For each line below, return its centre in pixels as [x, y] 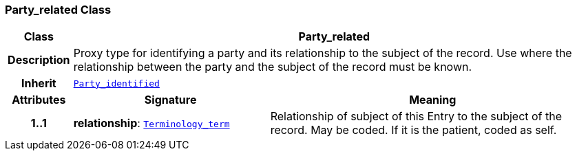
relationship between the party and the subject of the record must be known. [273, 67]
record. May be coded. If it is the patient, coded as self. [413, 130]
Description [39, 60]
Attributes [39, 100]
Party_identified [116, 83]
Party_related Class [58, 10]
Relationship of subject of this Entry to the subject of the [416, 116]
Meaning [433, 100]
